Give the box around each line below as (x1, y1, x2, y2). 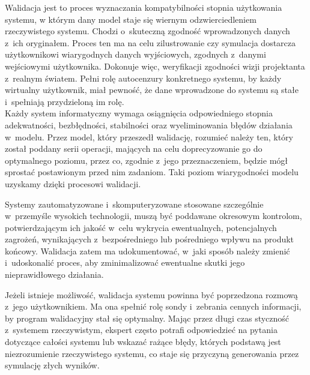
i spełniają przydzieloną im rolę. (5, 95, 124, 107)
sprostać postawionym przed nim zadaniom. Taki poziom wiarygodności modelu (5, 166, 299, 178)
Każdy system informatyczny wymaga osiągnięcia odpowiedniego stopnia (5, 107, 273, 119)
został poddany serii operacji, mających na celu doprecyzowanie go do (5, 142, 263, 155)
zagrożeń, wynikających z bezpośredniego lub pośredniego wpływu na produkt (5, 233, 294, 245)
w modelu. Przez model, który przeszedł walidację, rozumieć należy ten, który (5, 130, 293, 143)
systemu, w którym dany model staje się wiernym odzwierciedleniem (5, 13, 257, 25)
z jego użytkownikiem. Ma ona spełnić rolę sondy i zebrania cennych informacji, (5, 300, 302, 313)
